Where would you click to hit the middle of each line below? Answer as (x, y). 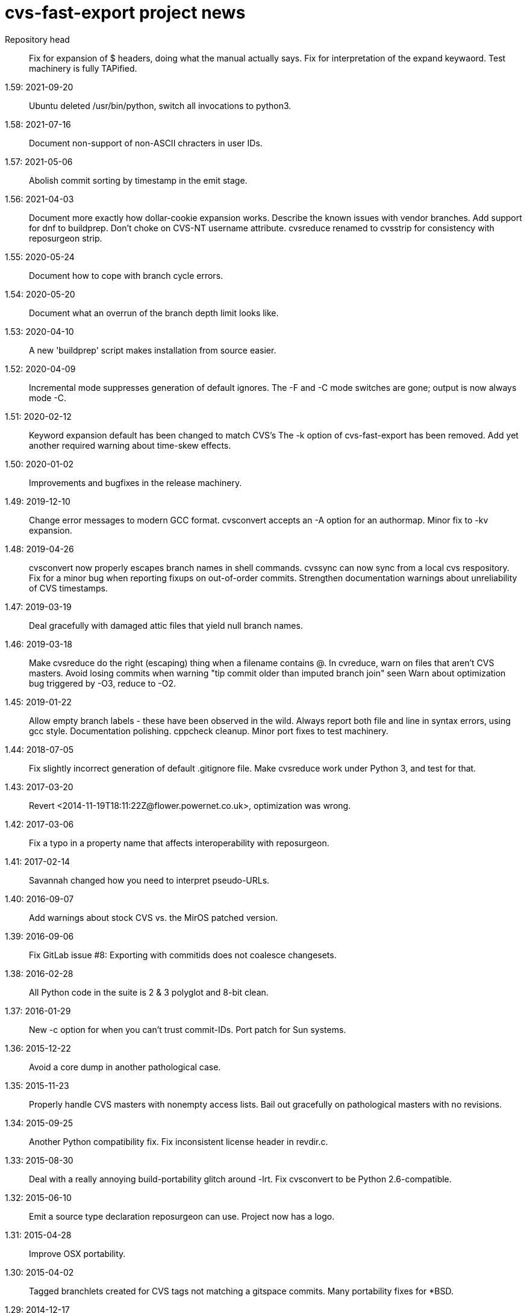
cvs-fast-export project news (125, 13)
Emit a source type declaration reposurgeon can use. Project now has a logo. (182, 1216)
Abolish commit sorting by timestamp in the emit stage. (138, 180)
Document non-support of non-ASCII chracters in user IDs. (146, 143)
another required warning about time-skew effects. (130, 445)
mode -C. (48, 398)
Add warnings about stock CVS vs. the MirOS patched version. (154, 917)
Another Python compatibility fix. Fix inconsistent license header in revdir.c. (179, 1141)
